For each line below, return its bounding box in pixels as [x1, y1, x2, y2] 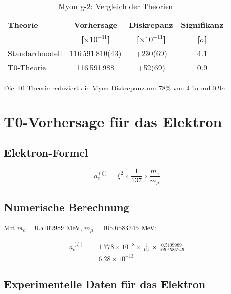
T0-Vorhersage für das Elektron [4, 111, 222, 131]
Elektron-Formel [4, 145, 88, 160]
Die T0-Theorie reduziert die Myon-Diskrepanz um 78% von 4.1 [4, 83, 195, 92]
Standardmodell [8, 47, 62, 59]
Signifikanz [181, 19, 224, 30]
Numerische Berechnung [4, 200, 129, 215]
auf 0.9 [201, 83, 222, 92]
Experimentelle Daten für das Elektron [4, 276, 206, 292]
